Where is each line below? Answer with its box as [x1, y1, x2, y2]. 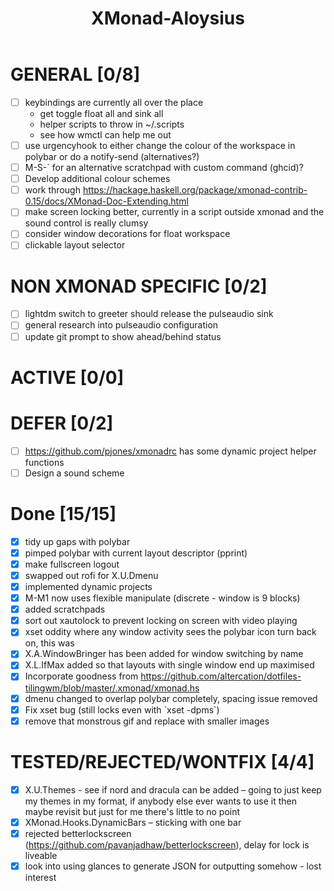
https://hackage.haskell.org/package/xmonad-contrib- [82, 184, 308, 196]
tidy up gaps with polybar [24, 535, 131, 547]
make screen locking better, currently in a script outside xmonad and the [24, 206, 325, 218]
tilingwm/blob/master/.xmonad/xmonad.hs [24, 682, 200, 694]
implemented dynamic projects [24, 581, 153, 592]
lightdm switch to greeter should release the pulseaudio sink [24, 308, 274, 320]
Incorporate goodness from [24, 670, 139, 682]
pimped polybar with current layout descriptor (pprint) [24, 547, 248, 559]
